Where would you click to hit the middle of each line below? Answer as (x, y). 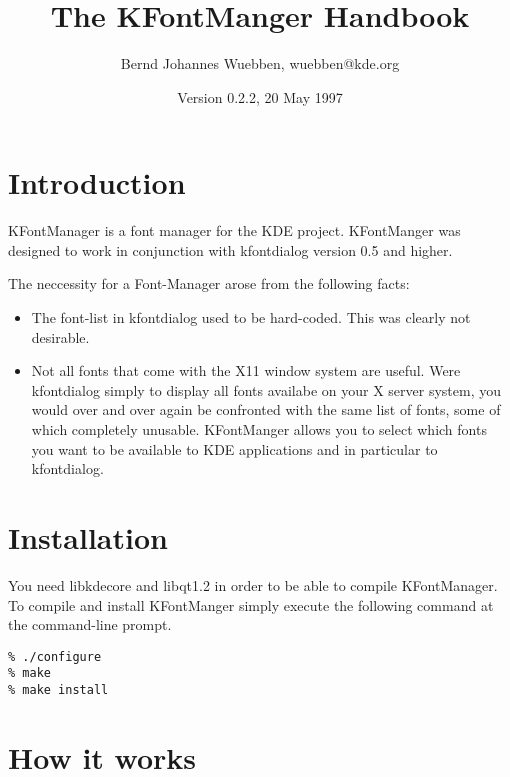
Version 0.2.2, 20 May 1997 (260, 96)
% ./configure (55, 656)
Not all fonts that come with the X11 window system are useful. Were (246, 370)
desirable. (60, 336)
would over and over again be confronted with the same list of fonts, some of (266, 409)
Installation (88, 536)
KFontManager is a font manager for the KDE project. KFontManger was (234, 230)
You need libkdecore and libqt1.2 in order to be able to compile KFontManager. (253, 584)
